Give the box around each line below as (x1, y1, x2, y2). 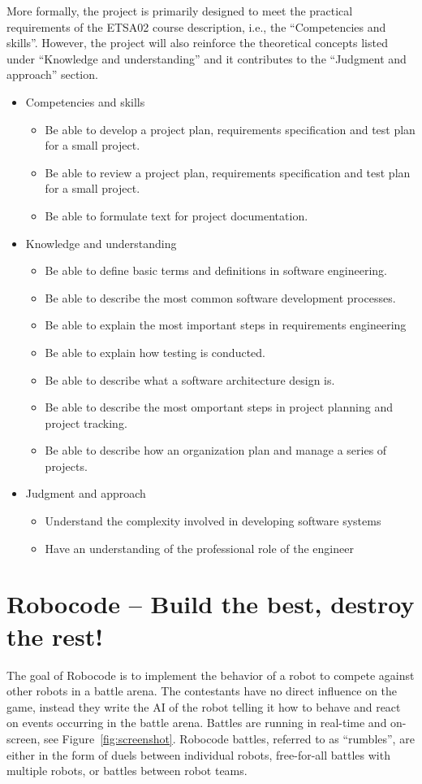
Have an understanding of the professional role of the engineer (45, 539, 354, 556)
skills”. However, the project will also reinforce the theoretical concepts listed (6, 34, 388, 51)
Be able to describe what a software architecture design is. (45, 371, 335, 388)
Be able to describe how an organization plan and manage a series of (45, 442, 387, 459)
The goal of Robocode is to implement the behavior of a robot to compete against (6, 666, 415, 683)
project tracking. (45, 414, 127, 431)
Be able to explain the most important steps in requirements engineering (45, 316, 407, 333)
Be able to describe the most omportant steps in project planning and (45, 399, 393, 416)
